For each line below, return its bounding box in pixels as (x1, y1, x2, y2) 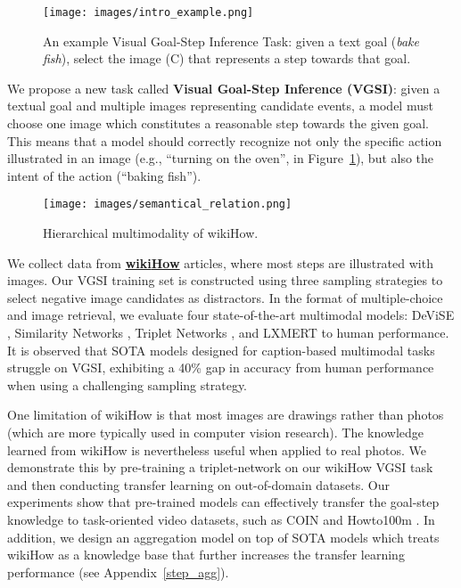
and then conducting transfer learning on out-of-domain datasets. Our (7, 475, 391, 494)
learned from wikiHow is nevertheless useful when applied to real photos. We (7, 440, 426, 459)
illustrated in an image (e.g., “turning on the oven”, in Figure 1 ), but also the (7, 149, 434, 167)
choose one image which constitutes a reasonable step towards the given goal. (7, 114, 429, 133)
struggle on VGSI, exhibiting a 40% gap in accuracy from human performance (7, 358, 434, 377)
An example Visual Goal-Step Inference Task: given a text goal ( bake (43, 31, 419, 50)
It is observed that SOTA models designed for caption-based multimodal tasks (7, 340, 435, 359)
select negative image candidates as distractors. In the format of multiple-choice (7, 288, 443, 306)
